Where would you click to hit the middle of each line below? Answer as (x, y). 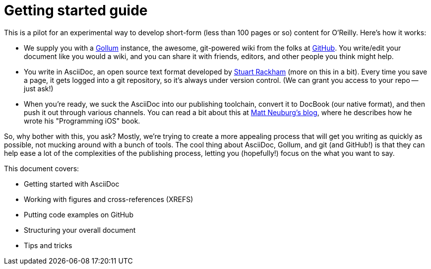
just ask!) (39, 88)
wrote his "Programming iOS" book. (82, 121)
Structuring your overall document (80, 230)
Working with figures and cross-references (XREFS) (109, 199)
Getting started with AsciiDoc (72, 184)
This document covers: (42, 168)
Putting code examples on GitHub (79, 214)
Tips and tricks (48, 245)
